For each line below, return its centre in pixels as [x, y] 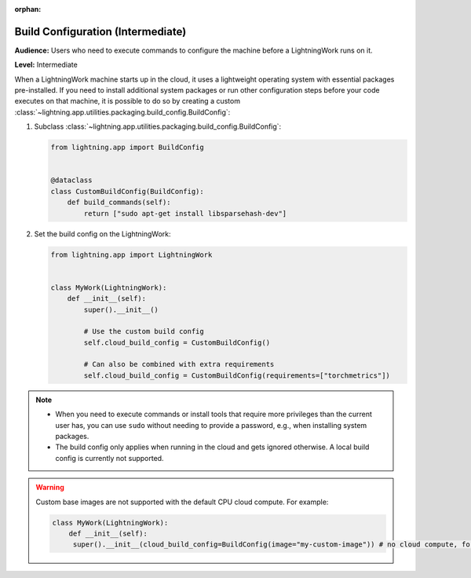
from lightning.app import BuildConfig [127, 148]
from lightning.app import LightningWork [131, 254]
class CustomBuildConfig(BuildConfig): [127, 191]
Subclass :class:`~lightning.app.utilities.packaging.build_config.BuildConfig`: [158, 126]
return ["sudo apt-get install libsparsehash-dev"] [185, 213]
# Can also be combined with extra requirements [179, 364]
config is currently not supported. [110, 458]
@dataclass [71, 180]
